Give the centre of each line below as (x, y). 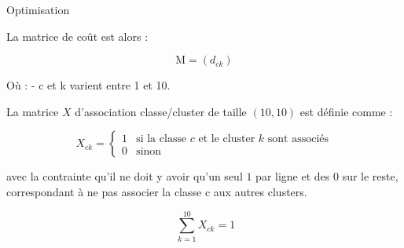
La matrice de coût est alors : (77, 36)
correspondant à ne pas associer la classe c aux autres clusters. (157, 191)
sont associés (298, 139)
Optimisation (38, 9)
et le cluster (227, 139)
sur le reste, (370, 176)
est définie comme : (346, 111)
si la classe (162, 139)
